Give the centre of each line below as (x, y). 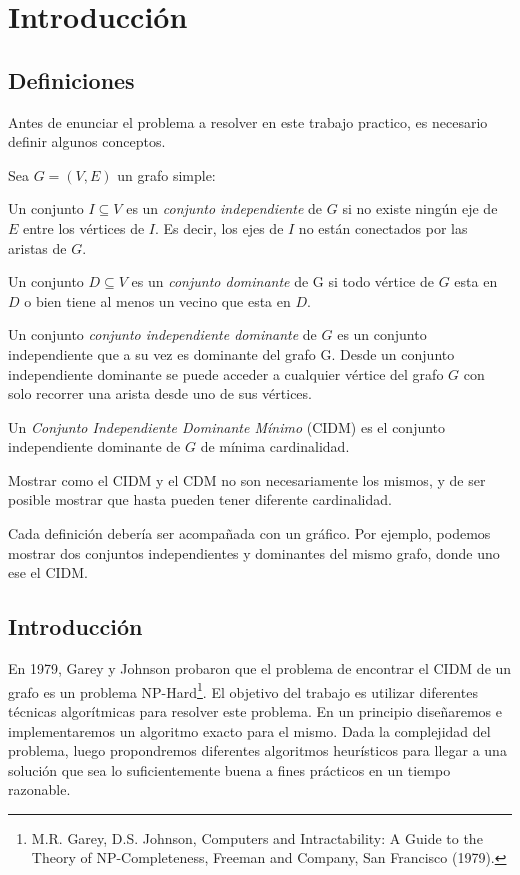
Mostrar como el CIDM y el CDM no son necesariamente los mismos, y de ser (247, 479)
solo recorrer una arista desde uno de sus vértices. (160, 393)
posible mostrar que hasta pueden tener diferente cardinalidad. (200, 499)
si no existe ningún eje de (420, 208)
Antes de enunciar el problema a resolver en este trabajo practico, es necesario (248, 121)
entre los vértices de (84, 227)
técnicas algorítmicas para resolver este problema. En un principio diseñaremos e (255, 710)
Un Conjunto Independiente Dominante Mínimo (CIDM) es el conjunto (227, 426)
